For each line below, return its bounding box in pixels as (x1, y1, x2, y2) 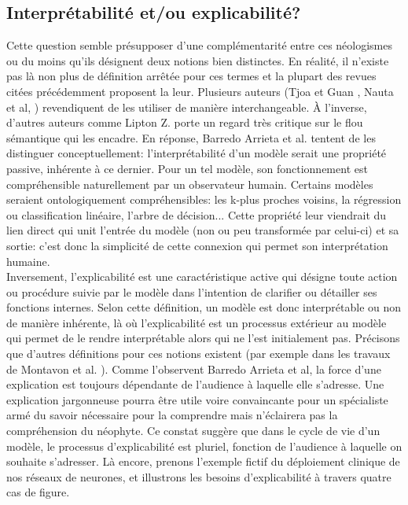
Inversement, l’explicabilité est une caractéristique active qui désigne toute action (6, 268, 398, 285)
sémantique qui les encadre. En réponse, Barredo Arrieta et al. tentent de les (6, 129, 376, 146)
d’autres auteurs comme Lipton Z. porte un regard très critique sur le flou (6, 114, 363, 131)
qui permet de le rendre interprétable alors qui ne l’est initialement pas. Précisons (6, 330, 400, 346)
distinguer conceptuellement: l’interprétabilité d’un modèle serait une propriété (6, 145, 387, 161)
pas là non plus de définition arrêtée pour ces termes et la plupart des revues (6, 68, 377, 84)
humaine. (6, 252, 50, 269)
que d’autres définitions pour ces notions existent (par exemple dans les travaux (6, 345, 391, 362)
